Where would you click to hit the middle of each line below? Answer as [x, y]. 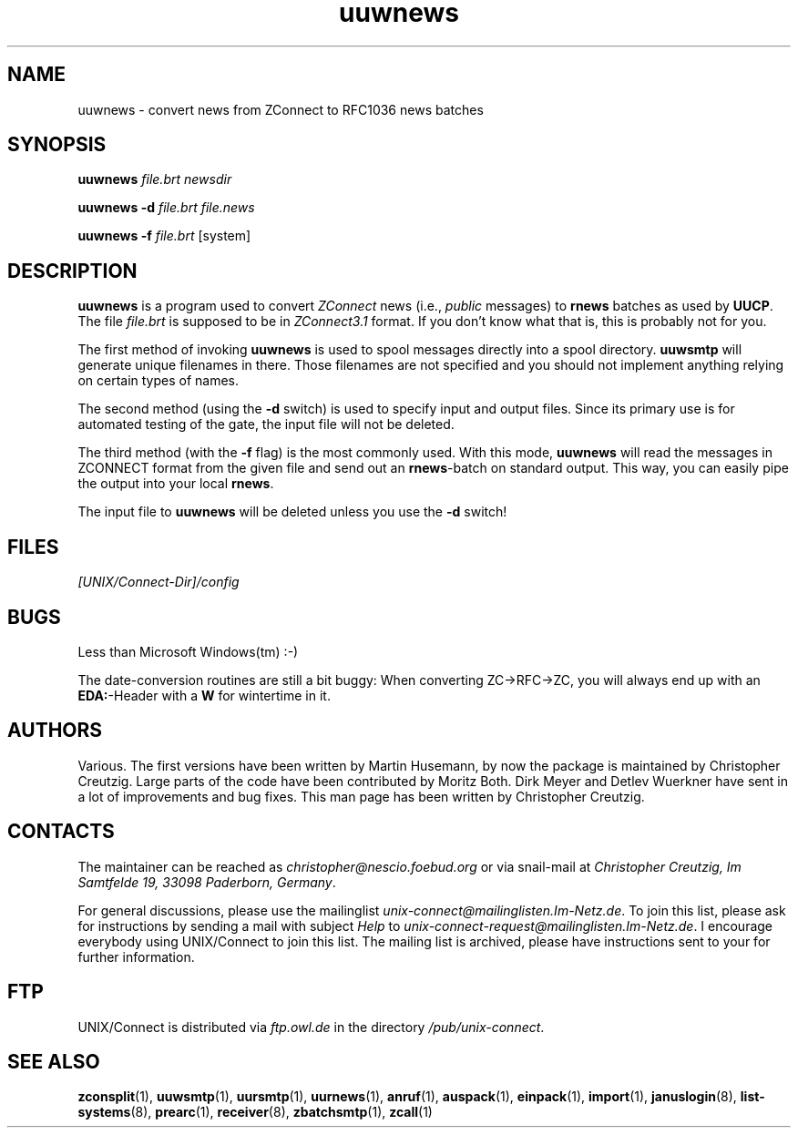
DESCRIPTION [72, 271]
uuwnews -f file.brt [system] [164, 236]
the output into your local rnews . [176, 484]
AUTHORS [55, 731]
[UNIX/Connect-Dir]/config [159, 582]
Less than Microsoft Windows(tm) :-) [188, 651]
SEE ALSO [54, 1061]
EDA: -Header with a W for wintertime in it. [204, 695]
